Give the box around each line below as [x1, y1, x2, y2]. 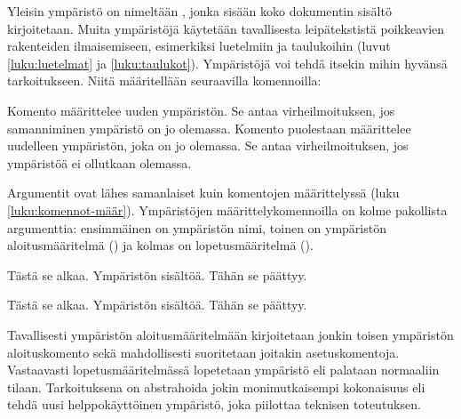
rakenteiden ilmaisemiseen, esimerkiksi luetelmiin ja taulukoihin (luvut [7, 36, 391, 55]
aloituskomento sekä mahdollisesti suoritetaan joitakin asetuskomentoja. [7, 342, 400, 361]
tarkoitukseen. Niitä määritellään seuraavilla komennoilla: [7, 71, 322, 90]
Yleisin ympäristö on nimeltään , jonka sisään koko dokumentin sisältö [7, 2, 392, 20]
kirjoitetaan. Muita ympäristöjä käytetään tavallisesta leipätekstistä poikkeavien [7, 19, 445, 37]
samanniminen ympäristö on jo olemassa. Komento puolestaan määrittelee [7, 118, 411, 137]
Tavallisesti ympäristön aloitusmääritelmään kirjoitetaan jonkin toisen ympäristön [7, 325, 454, 343]
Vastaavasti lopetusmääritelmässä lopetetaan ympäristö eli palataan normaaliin [7, 360, 440, 379]
